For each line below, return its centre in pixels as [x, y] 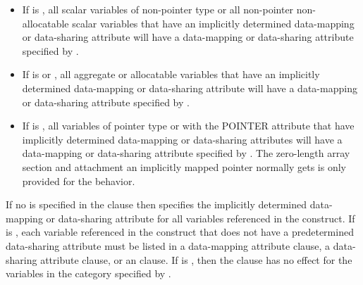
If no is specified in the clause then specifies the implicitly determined [156, 204]
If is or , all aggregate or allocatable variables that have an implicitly [171, 74]
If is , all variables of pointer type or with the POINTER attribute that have [188, 126]
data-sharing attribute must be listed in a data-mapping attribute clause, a [168, 245]
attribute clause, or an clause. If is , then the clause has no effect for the [196, 259]
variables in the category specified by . [88, 273]
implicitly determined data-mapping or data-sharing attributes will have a [182, 139]
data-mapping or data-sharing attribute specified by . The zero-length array [186, 153]
